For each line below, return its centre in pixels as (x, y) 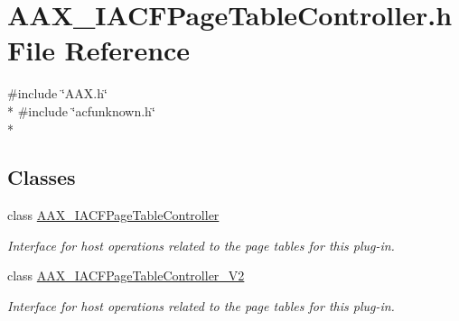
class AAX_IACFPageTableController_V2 (126, 275)
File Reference (99, 50)
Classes (42, 177)
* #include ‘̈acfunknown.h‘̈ (81, 110)
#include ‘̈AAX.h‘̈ (57, 93)
